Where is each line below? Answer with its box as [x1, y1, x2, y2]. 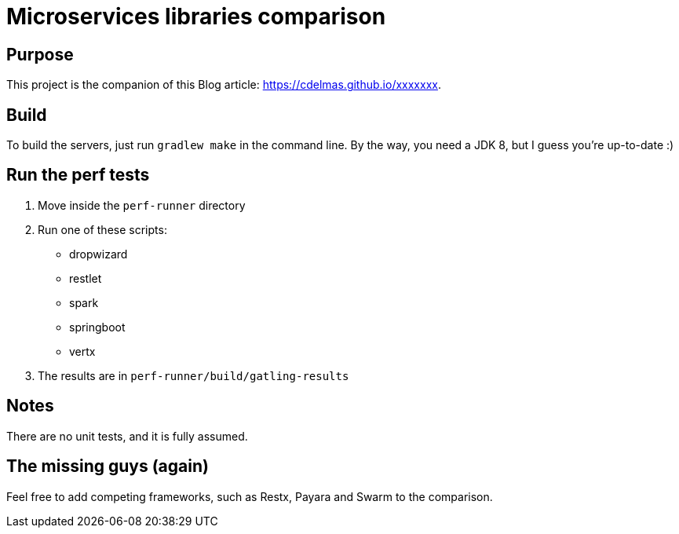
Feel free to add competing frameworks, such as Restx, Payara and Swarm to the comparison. [6, 489, 493, 503]
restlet [69, 271, 102, 285]
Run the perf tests [6, 165, 150, 185]
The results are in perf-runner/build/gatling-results [38, 368, 349, 382]
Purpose [6, 44, 74, 64]
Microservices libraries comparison [6, 3, 386, 30]
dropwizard [69, 247, 128, 261]
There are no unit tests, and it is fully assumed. [6, 429, 248, 443]
